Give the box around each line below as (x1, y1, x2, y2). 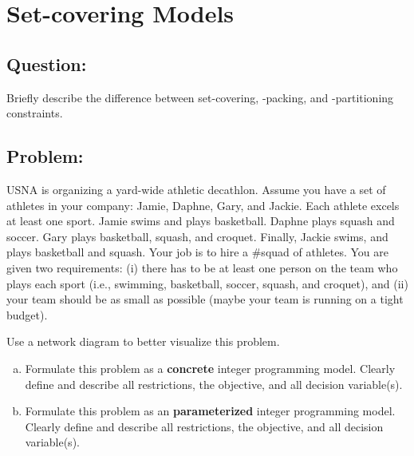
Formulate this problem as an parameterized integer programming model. (25, 402, 396, 419)
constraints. (6, 105, 63, 121)
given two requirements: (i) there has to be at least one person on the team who (6, 259, 398, 276)
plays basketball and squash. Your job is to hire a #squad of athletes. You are (6, 244, 389, 260)
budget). (6, 306, 48, 323)
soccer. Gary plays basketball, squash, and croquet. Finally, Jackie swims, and (6, 228, 388, 244)
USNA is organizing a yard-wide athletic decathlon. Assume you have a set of (6, 180, 386, 197)
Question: (6, 51, 87, 76)
